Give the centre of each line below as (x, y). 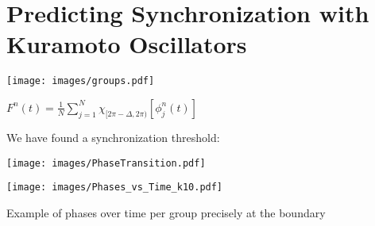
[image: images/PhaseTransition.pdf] (106, 163)
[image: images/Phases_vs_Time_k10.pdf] (115, 188)
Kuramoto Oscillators (127, 44)
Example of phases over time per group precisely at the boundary (166, 212)
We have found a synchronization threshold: (113, 137)
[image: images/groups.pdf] (81, 81)
